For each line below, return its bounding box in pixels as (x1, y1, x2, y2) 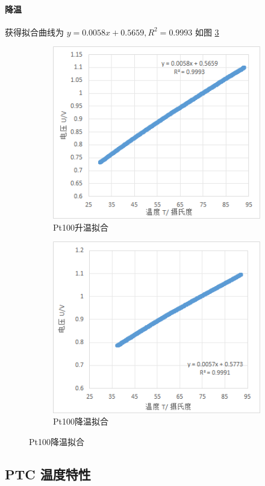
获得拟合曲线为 (5, 25, 64, 38)
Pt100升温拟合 (53, 220, 108, 233)
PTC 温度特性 (5, 464, 91, 483)
